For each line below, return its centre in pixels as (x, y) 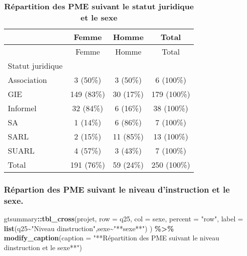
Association (28, 80)
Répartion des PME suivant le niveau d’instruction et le (117, 189)
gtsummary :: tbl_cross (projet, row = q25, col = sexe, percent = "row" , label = (123, 219)
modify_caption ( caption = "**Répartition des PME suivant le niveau (112, 238)
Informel (22, 108)
